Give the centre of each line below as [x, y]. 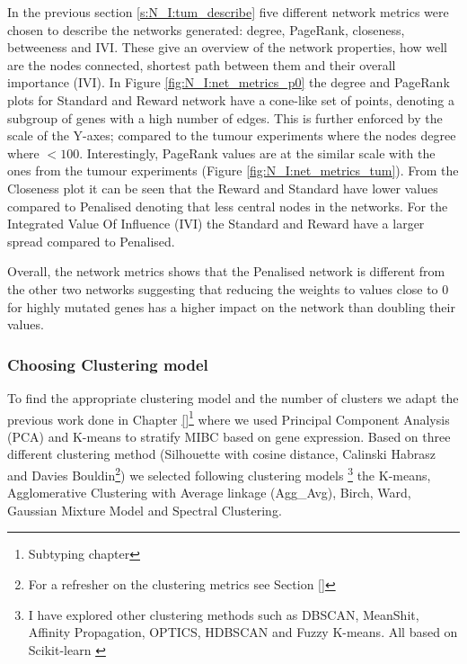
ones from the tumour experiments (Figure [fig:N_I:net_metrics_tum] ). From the [233, 170]
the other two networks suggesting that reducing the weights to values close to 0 [228, 288]
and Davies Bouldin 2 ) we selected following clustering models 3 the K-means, [219, 473]
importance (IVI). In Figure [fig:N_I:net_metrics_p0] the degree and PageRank [229, 82]
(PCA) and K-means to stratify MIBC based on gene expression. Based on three [229, 436]
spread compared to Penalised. [91, 241]
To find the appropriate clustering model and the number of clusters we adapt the [233, 397]
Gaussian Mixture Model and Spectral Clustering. [145, 510]
